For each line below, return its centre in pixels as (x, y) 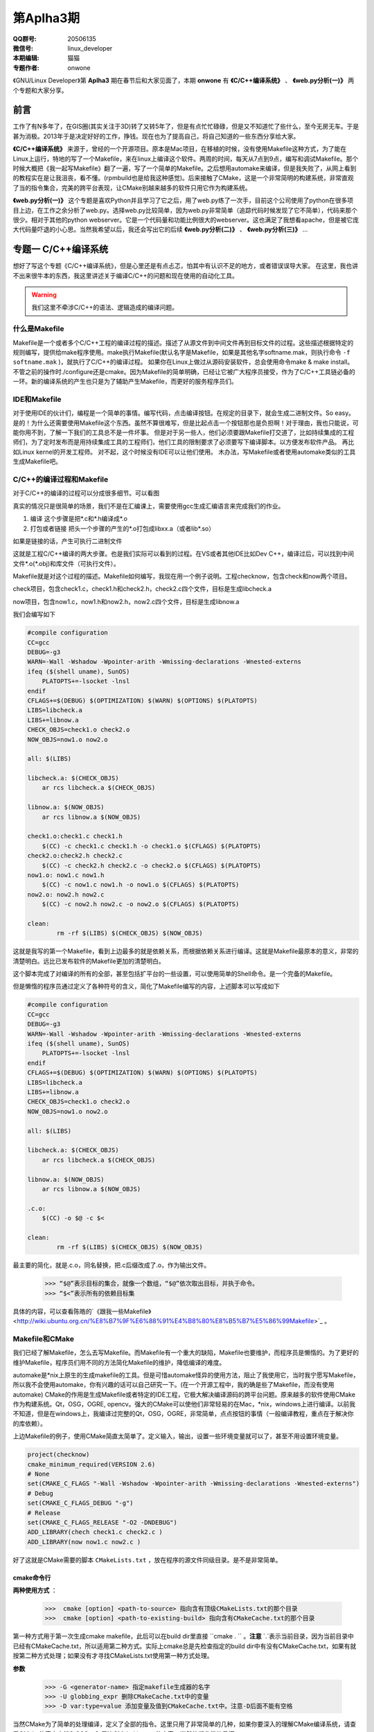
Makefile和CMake (43, 1338)
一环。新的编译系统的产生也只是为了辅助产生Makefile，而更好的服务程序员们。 (125, 382)
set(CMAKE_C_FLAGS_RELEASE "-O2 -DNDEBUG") (103, 1522)
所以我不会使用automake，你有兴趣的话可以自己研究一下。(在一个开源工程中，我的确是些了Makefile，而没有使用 (173, 1385)
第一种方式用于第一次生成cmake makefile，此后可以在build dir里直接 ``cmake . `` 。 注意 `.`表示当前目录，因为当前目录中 (184, 1636)
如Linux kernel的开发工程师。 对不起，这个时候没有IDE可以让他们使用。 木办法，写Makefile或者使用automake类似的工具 (184, 452)
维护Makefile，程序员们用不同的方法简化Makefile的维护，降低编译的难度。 (119, 1362)
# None (38, 1474)
